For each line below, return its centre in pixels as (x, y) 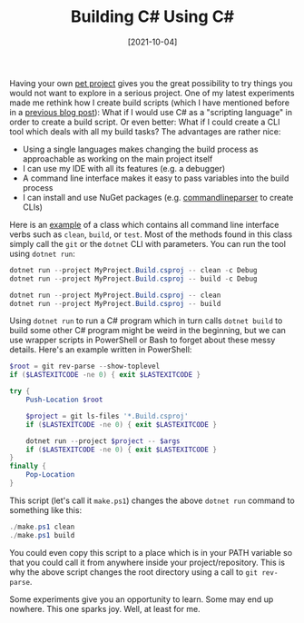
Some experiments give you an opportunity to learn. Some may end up (142, 599)
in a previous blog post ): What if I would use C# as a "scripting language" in (151, 112)
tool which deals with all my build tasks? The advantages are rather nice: (145, 131)
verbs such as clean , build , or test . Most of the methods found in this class (151, 234)
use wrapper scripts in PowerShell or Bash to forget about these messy (142, 340)
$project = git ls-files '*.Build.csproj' (107, 416)
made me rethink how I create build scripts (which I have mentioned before (150, 103)
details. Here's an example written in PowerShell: (101, 350)
